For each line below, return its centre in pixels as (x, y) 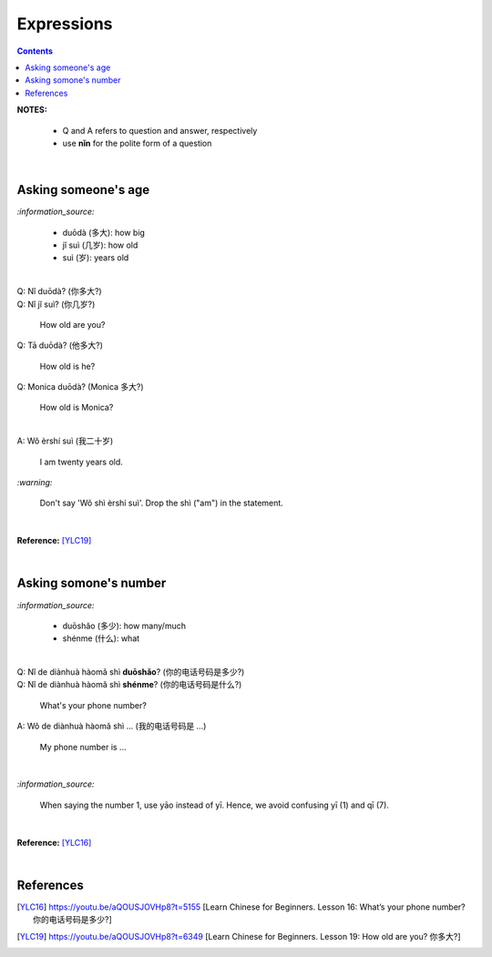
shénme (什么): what (101, 638)
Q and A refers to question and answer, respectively (160, 130)
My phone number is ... (83, 747)
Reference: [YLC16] (54, 842)
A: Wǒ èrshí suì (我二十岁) (65, 441)
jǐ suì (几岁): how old (100, 245)
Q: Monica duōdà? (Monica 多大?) (81, 387)
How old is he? (67, 366)
